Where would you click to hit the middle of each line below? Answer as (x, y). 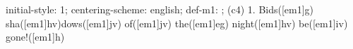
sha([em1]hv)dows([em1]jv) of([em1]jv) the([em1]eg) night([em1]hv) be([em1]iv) (177, 23)
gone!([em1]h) (35, 37)
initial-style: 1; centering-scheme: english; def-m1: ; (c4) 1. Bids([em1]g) (160, 9)
